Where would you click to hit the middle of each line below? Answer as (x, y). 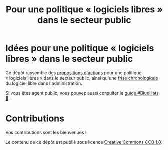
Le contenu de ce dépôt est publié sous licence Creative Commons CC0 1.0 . (84, 142)
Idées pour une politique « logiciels (80, 48)
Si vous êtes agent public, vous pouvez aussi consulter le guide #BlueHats (82, 93)
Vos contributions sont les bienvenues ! (46, 132)
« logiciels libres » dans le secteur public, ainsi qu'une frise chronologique (82, 78)
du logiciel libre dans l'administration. (44, 83)
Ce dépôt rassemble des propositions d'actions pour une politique (73, 72)
